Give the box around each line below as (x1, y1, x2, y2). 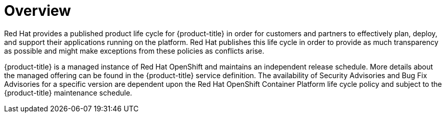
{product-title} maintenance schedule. (4, 88, 132, 97)
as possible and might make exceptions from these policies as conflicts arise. (4, 46, 265, 55)
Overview (4, 2, 71, 19)
